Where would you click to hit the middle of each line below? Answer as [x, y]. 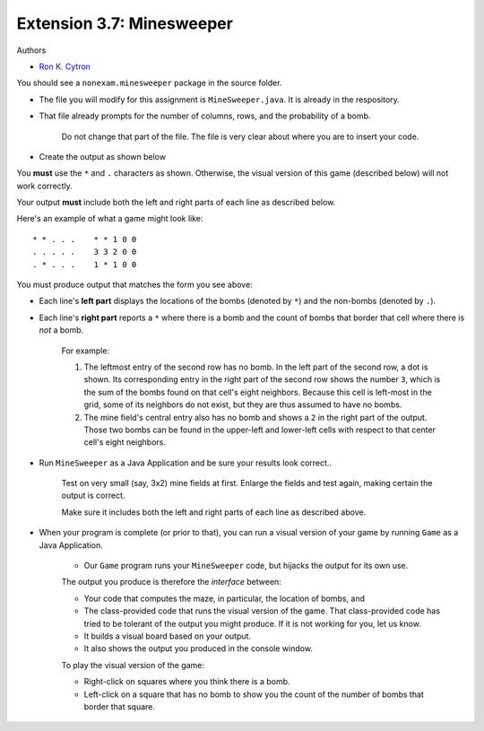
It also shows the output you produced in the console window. [199, 648]
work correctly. [45, 186]
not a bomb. [61, 330]
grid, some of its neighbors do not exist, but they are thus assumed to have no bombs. [243, 405]
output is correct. [93, 496]
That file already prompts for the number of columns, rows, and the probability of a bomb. [205, 116]
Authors [31, 50]
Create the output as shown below [102, 156]
